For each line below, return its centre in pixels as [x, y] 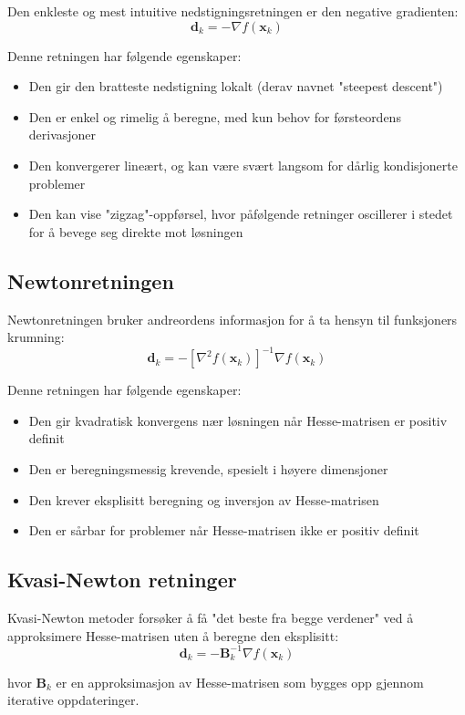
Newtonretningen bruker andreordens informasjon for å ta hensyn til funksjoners [232, 319]
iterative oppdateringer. [73, 700]
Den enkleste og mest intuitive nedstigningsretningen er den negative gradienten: [233, 11]
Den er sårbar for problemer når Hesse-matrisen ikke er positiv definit [224, 530]
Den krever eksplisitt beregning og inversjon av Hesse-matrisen [204, 499]
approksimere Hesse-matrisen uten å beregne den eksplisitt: [173, 635]
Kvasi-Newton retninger [122, 580]
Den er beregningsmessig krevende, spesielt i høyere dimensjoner [208, 469]
